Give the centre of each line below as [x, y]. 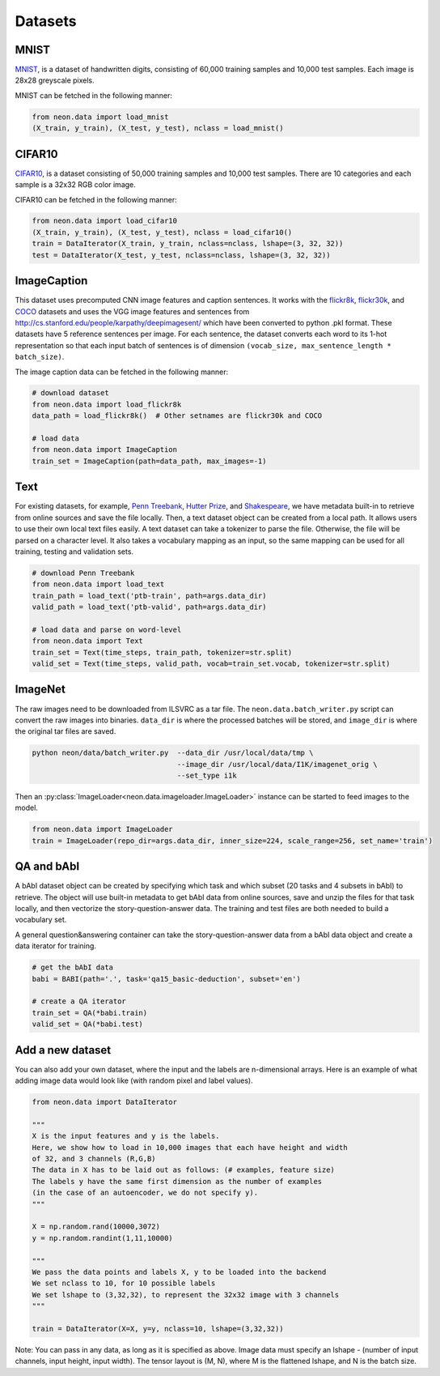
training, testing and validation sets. [74, 552]
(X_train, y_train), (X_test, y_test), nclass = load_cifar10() [162, 232]
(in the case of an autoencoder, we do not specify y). [145, 1193]
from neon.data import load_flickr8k [107, 404]
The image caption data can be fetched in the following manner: [122, 372]
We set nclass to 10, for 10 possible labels [124, 1283]
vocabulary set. [41, 920]
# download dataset [70, 393]
